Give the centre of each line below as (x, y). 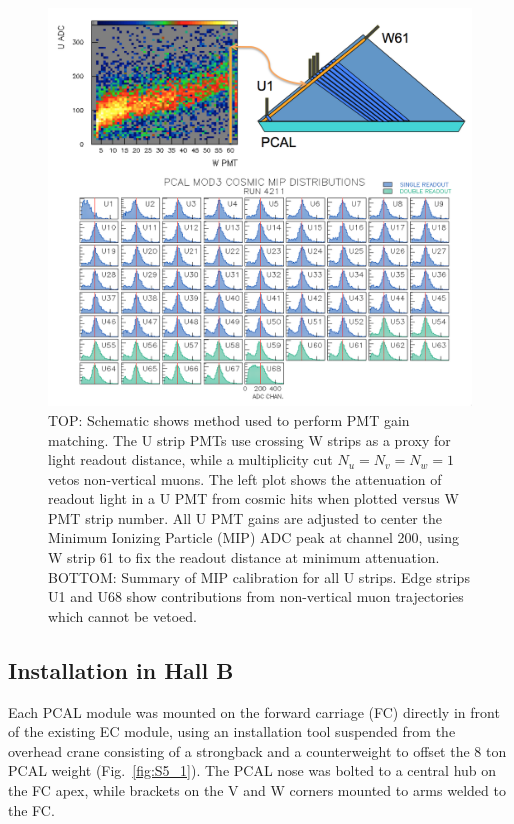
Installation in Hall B (121, 669)
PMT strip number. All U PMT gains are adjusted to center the (245, 517)
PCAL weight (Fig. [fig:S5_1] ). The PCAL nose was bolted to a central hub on (252, 770)
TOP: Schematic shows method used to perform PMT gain (229, 419)
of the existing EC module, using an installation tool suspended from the (232, 731)
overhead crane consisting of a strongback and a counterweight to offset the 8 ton (257, 750)
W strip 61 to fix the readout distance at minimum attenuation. (244, 557)
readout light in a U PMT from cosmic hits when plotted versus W (253, 498)
